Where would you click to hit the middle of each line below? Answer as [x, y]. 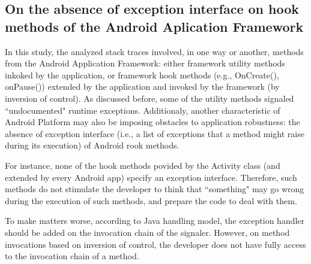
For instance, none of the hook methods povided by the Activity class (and [143, 165]
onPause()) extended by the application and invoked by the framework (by [142, 87]
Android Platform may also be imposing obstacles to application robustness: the [152, 122]
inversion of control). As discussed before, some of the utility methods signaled [149, 98]
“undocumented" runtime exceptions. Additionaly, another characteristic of [143, 110]
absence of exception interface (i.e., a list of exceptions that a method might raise [155, 133]
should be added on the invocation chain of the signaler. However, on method [147, 232]
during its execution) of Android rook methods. [92, 145]
